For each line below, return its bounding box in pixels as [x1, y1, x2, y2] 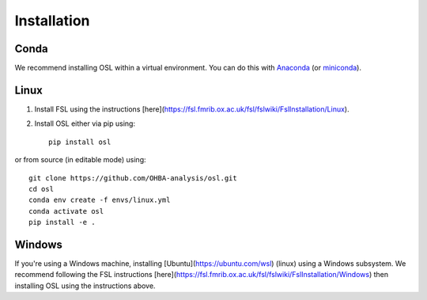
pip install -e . [28, 218, 96, 227]
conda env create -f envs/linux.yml [28, 196, 171, 205]
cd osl [28, 184, 55, 193]
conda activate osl [28, 207, 104, 215]
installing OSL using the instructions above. [14, 281, 156, 291]
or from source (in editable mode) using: [14, 155, 146, 165]
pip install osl [48, 137, 111, 146]
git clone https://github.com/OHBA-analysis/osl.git [28, 173, 237, 182]
